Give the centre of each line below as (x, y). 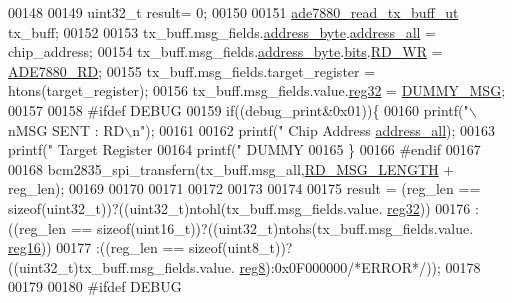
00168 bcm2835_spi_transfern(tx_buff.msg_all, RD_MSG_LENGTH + (231, 168)
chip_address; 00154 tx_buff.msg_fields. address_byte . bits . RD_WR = (225, 51)
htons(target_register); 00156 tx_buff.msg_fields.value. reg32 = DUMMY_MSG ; (257, 90)
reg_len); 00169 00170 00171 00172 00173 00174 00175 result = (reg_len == (244, 188)
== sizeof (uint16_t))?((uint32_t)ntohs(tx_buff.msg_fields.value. (272, 227)
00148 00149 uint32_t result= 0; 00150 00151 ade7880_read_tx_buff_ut (233, 12)
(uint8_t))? (257, 247)
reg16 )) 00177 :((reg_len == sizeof (115, 247)
